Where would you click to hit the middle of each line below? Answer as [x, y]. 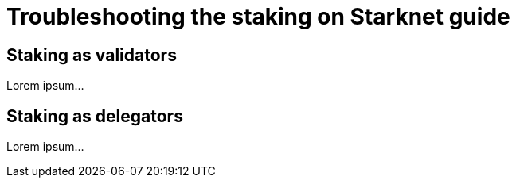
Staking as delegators [95, 116]
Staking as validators [92, 55]
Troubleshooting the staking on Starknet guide [258, 17]
